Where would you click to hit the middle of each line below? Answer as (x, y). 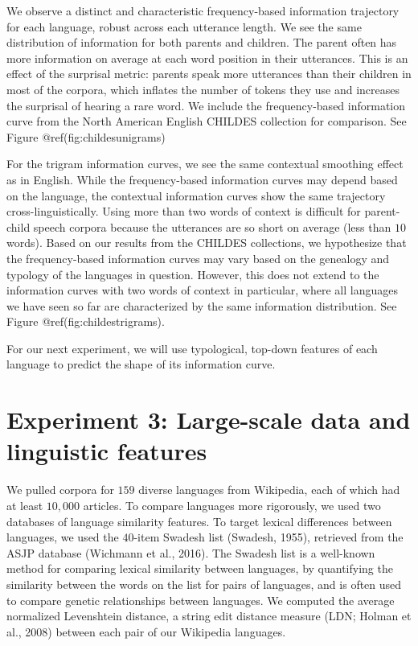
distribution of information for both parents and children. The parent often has (202, 42)
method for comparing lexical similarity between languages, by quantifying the (200, 568)
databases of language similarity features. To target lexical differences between (199, 521)
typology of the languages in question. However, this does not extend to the (193, 274)
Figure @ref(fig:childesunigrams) (86, 136)
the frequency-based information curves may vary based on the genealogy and (198, 258)
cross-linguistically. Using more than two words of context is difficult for (184, 211)
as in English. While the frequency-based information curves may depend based (202, 179)
